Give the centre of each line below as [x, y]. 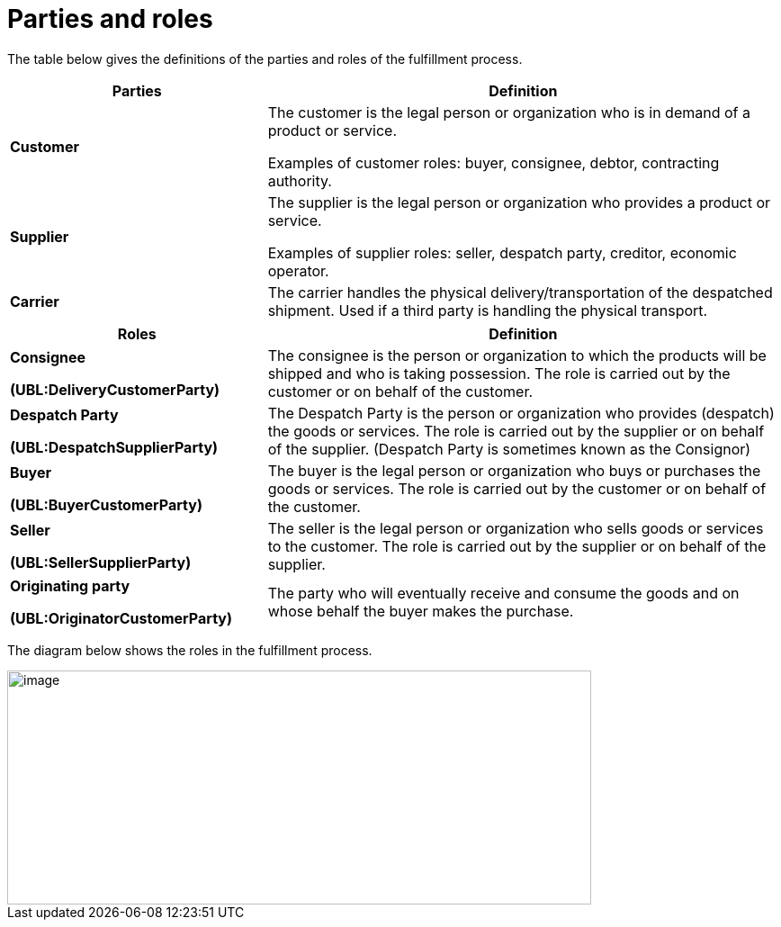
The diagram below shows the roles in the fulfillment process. [190, 650]
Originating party [70, 585]
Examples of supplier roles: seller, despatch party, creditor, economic [502, 252]
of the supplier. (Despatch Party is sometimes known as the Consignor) [509, 449]
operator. [298, 270]
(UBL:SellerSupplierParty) [101, 562]
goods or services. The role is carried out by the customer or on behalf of [517, 488]
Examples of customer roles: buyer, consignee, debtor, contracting [494, 162]
